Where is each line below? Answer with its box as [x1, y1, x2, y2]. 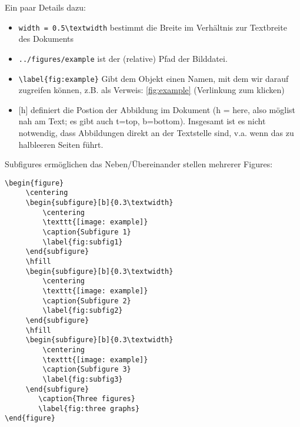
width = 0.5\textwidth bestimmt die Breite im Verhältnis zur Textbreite [18, 21, 287, 33]
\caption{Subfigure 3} [42, 365, 131, 374]
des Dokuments [18, 32, 74, 45]
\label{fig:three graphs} [38, 404, 140, 413]
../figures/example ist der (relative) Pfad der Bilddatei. [18, 52, 228, 64]
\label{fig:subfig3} [42, 375, 123, 383]
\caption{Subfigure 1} [42, 228, 131, 236]
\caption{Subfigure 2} [42, 296, 131, 305]
